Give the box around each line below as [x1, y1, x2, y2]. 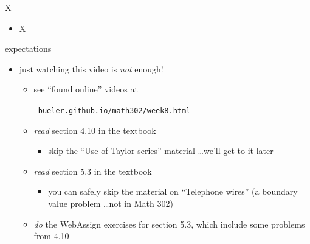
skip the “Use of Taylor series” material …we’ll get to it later [48, 144, 274, 157]
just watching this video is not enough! [19, 62, 164, 75]
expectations [5, 42, 52, 55]
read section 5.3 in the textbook [33, 164, 152, 177]
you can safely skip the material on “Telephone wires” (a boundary [48, 185, 298, 198]
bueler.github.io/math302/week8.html [38, 106, 191, 115]
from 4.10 [33, 229, 69, 242]
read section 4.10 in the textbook [33, 124, 156, 136]
